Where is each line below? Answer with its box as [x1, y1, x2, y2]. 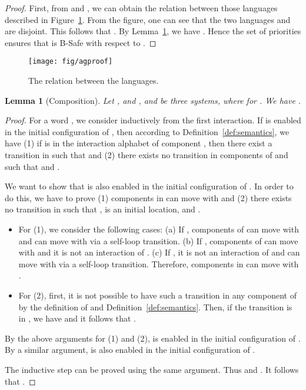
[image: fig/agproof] [28, 57, 113, 66]
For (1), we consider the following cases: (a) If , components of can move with [18, 222, 299, 235]
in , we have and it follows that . [18, 312, 136, 325]
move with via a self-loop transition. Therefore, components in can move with [18, 257, 299, 270]
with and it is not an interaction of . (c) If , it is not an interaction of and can [18, 246, 300, 258]
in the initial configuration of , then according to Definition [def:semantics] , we [5, 125, 290, 137]
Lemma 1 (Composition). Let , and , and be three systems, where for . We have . [5, 94, 301, 106]
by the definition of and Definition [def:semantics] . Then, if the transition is [18, 300, 292, 313]
